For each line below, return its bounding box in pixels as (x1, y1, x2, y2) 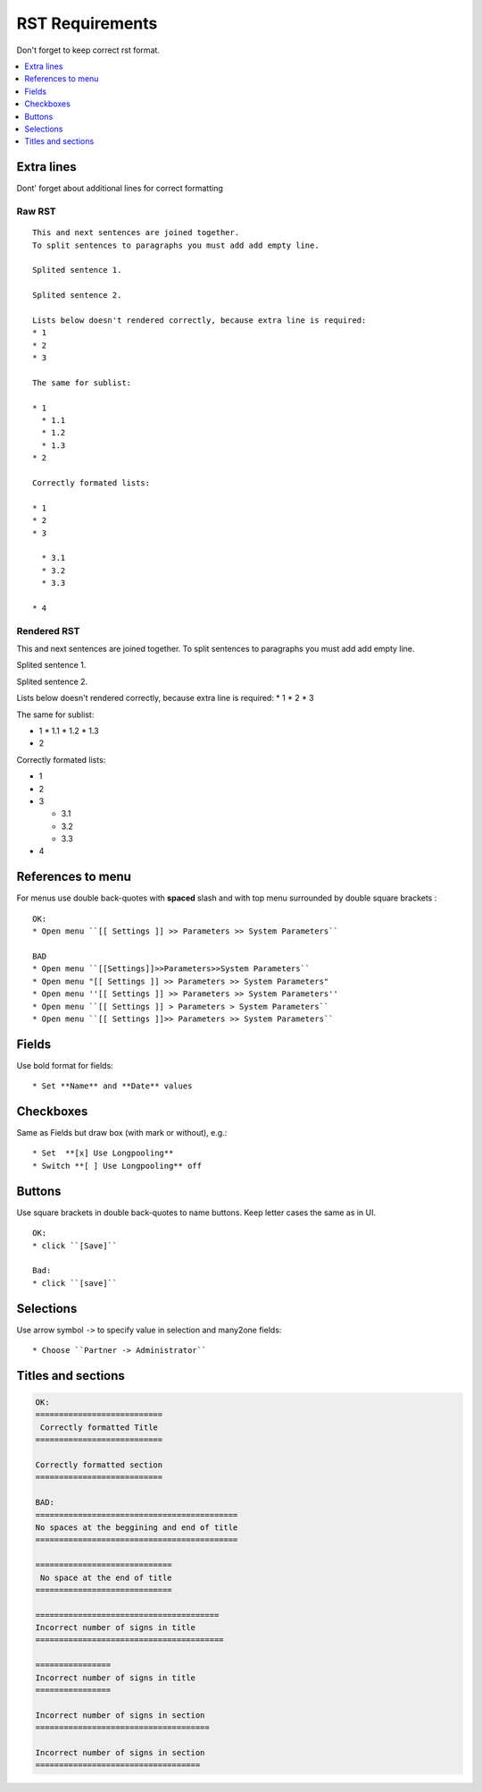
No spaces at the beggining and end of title (35, 1522, 238, 1533)
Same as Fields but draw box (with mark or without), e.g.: (16, 1128, 228, 1138)
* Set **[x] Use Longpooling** (32, 1148, 174, 1158)
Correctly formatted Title (40, 1422, 158, 1433)
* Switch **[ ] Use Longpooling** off (32, 1161, 203, 1171)
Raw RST (16, 205, 57, 217)
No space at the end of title (40, 1572, 173, 1583)
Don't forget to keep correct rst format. (16, 45, 161, 55)
